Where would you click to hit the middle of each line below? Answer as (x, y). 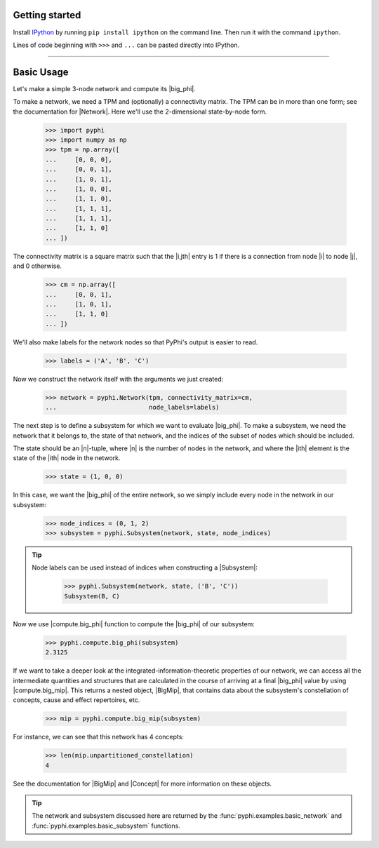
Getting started (47, 15)
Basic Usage (41, 72)
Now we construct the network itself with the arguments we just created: (118, 379)
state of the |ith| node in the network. (67, 458)
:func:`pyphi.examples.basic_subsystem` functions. (106, 826)
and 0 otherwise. (38, 266)
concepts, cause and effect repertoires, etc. (77, 700)
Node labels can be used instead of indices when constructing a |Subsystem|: (145, 567)
